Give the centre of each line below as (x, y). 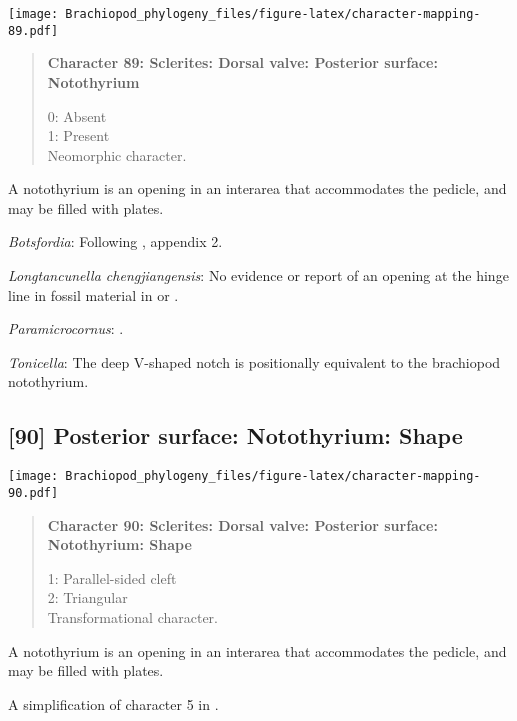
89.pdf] (33, 30)
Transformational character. (132, 616)
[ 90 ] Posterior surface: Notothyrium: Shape (235, 435)
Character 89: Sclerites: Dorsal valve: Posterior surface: (242, 62)
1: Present (78, 135)
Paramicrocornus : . (66, 328)
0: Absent (77, 115)
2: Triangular (87, 597)
